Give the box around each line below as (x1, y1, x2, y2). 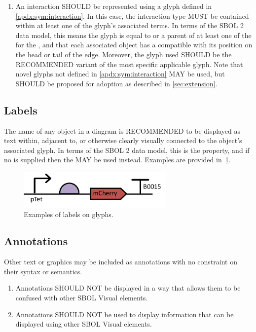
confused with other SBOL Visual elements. (15, 292, 148, 302)
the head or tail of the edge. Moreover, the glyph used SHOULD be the (15, 49, 232, 59)
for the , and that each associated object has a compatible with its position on (15, 39, 253, 50)
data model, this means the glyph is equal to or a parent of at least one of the (15, 30, 252, 40)
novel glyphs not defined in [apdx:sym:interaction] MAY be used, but (15, 69, 225, 79)
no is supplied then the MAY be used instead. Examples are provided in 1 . (4, 154, 231, 165)
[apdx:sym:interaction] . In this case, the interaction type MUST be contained (15, 10, 249, 21)
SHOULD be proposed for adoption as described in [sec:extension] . (15, 78, 218, 88)
